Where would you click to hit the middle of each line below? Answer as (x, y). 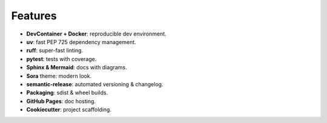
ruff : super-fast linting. (55, 51)
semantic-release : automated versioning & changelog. (95, 84)
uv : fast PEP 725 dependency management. (81, 42)
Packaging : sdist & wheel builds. (67, 93)
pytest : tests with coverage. (61, 59)
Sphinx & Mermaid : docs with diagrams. (77, 68)
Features (34, 16)
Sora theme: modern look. (59, 76)
